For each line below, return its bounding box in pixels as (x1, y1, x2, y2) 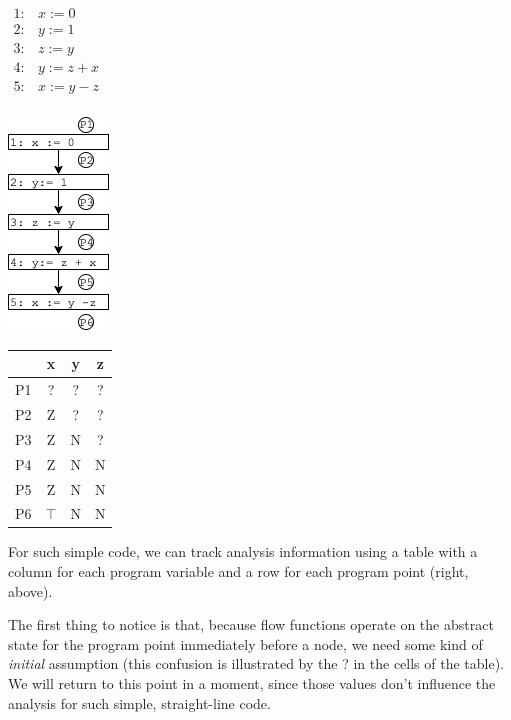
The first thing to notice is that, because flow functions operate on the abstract (8, 614, 494, 635)
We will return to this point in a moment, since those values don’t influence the (8, 673, 496, 693)
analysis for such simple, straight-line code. (8, 692, 271, 713)
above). (8, 580, 53, 601)
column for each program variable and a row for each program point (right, (8, 561, 469, 582)
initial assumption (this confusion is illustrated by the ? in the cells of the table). (8, 653, 505, 674)
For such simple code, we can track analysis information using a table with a (8, 541, 478, 562)
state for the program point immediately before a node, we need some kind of (8, 633, 483, 654)
